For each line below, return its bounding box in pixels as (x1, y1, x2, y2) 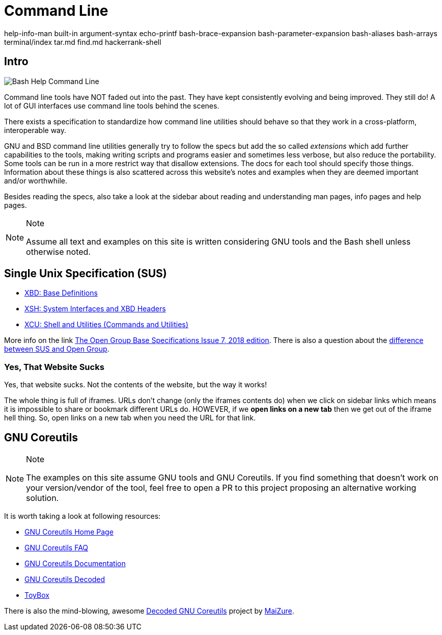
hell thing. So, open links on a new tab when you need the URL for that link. (4, 413, 256, 422)
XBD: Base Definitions (24, 288, 98, 298)
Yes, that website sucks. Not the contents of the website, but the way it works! (4, 380, 267, 389)
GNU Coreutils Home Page (24, 527, 114, 537)
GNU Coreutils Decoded (24, 575, 105, 584)
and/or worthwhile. (4, 176, 68, 185)
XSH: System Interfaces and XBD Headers (24, 304, 166, 313)
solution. (26, 493, 59, 504)
